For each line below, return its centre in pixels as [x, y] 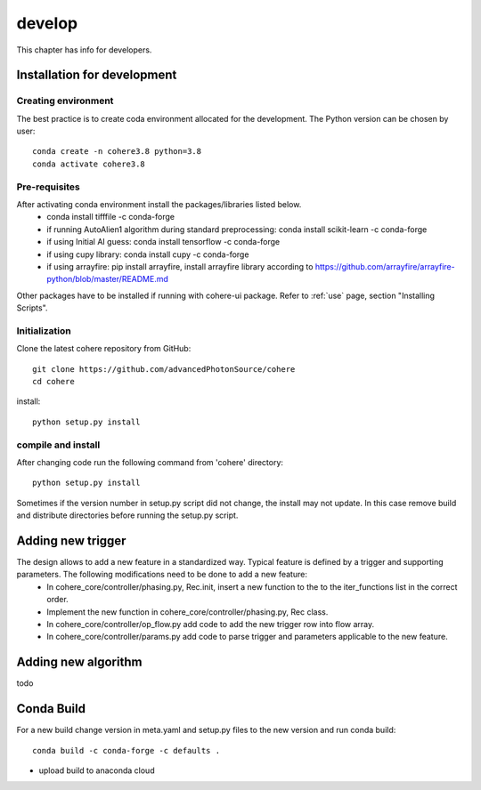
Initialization [44, 331]
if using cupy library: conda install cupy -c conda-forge [148, 254]
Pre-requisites [48, 187]
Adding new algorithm [79, 662]
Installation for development [97, 75]
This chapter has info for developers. [84, 50]
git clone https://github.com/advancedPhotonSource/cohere [164, 369]
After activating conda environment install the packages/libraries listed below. [159, 205]
